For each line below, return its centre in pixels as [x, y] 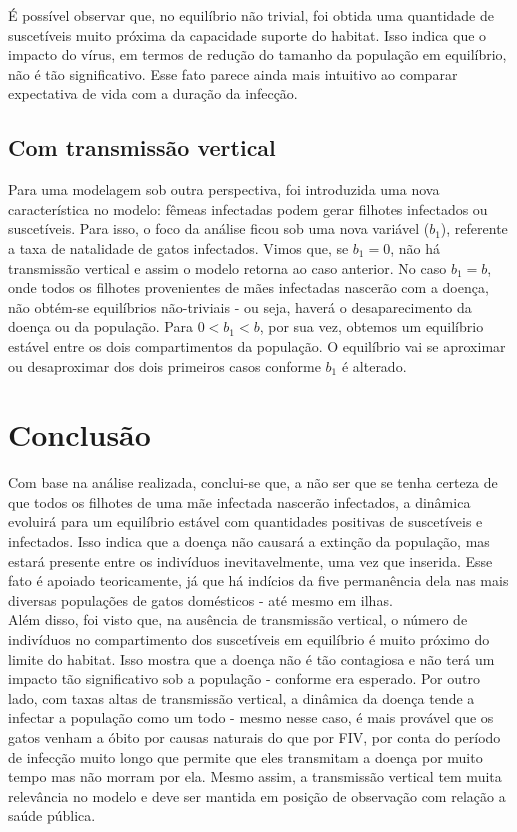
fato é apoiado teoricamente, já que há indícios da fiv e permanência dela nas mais [258, 580]
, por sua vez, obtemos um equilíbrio [371, 326]
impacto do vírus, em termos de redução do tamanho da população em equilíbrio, [257, 54]
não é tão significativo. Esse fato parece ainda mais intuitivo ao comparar [233, 73]
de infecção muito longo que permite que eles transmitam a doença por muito [245, 756]
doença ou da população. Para [100, 326]
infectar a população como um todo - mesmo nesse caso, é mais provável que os [251, 717]
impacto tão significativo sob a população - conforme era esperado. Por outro [244, 678]
